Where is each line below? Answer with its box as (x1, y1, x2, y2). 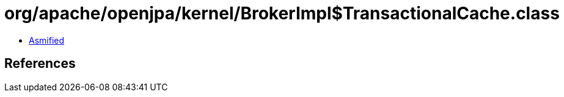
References (4, 56, 76, 72)
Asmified (29, 35, 65, 45)
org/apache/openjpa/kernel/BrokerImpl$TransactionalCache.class (4, 3, 560, 24)
